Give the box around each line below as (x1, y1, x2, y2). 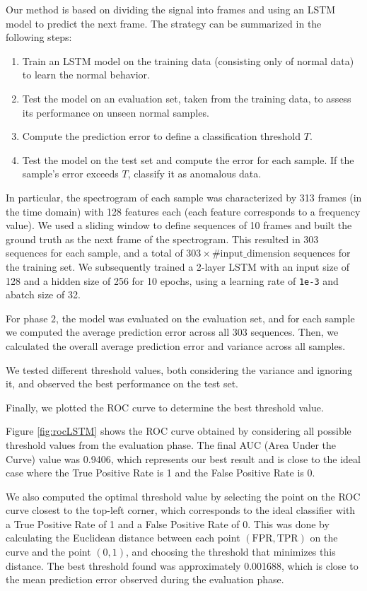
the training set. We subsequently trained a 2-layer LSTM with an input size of (6, 259, 349, 274)
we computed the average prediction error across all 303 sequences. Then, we (6, 324, 339, 339)
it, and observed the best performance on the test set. (6, 376, 239, 391)
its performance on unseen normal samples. (22, 105, 209, 119)
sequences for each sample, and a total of (6, 245, 183, 260)
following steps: (6, 30, 72, 45)
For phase (6, 310, 48, 325)
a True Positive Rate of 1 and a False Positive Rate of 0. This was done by (6, 516, 330, 531)
